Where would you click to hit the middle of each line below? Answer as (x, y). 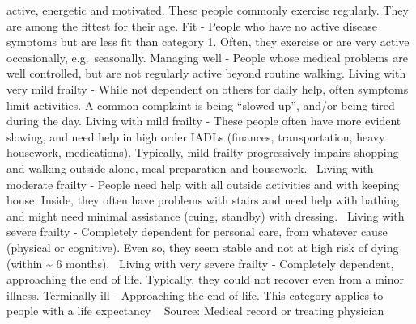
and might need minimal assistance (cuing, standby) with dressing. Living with (206, 215)
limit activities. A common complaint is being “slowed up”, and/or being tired (201, 105)
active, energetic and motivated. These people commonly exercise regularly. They (208, 10)
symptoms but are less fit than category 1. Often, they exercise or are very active (208, 42)
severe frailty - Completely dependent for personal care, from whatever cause (197, 231)
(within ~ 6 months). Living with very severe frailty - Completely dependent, (200, 263)
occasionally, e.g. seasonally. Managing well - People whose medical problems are (208, 57)
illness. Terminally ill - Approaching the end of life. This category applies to (195, 295)
